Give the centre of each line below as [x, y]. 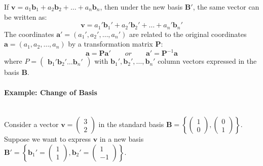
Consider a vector [31, 124]
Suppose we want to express [47, 139]
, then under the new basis [141, 7]
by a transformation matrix [110, 44]
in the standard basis [131, 124]
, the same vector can [226, 7]
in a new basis [122, 139]
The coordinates [29, 34]
